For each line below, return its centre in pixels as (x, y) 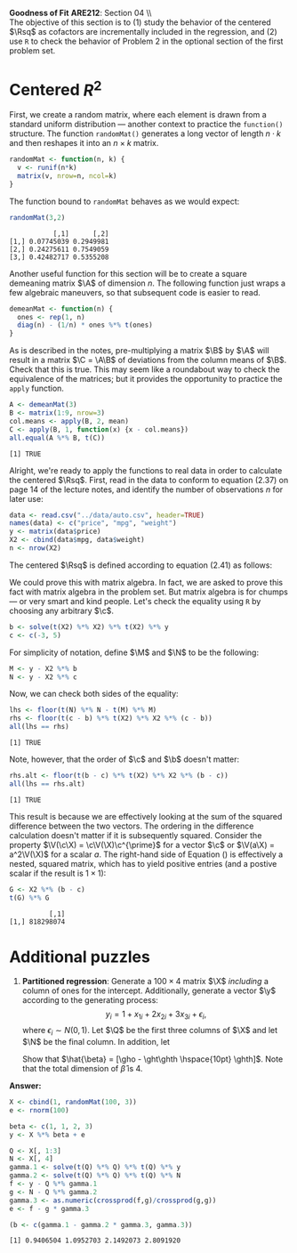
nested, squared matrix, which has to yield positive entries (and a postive (143, 863)
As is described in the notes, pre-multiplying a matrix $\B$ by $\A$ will (139, 351)
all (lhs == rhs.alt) (48, 784)
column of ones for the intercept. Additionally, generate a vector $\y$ (149, 990)
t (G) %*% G (29, 898)
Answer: (25, 1086)
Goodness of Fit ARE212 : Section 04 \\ (80, 13)
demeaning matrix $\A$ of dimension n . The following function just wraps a (148, 283)
